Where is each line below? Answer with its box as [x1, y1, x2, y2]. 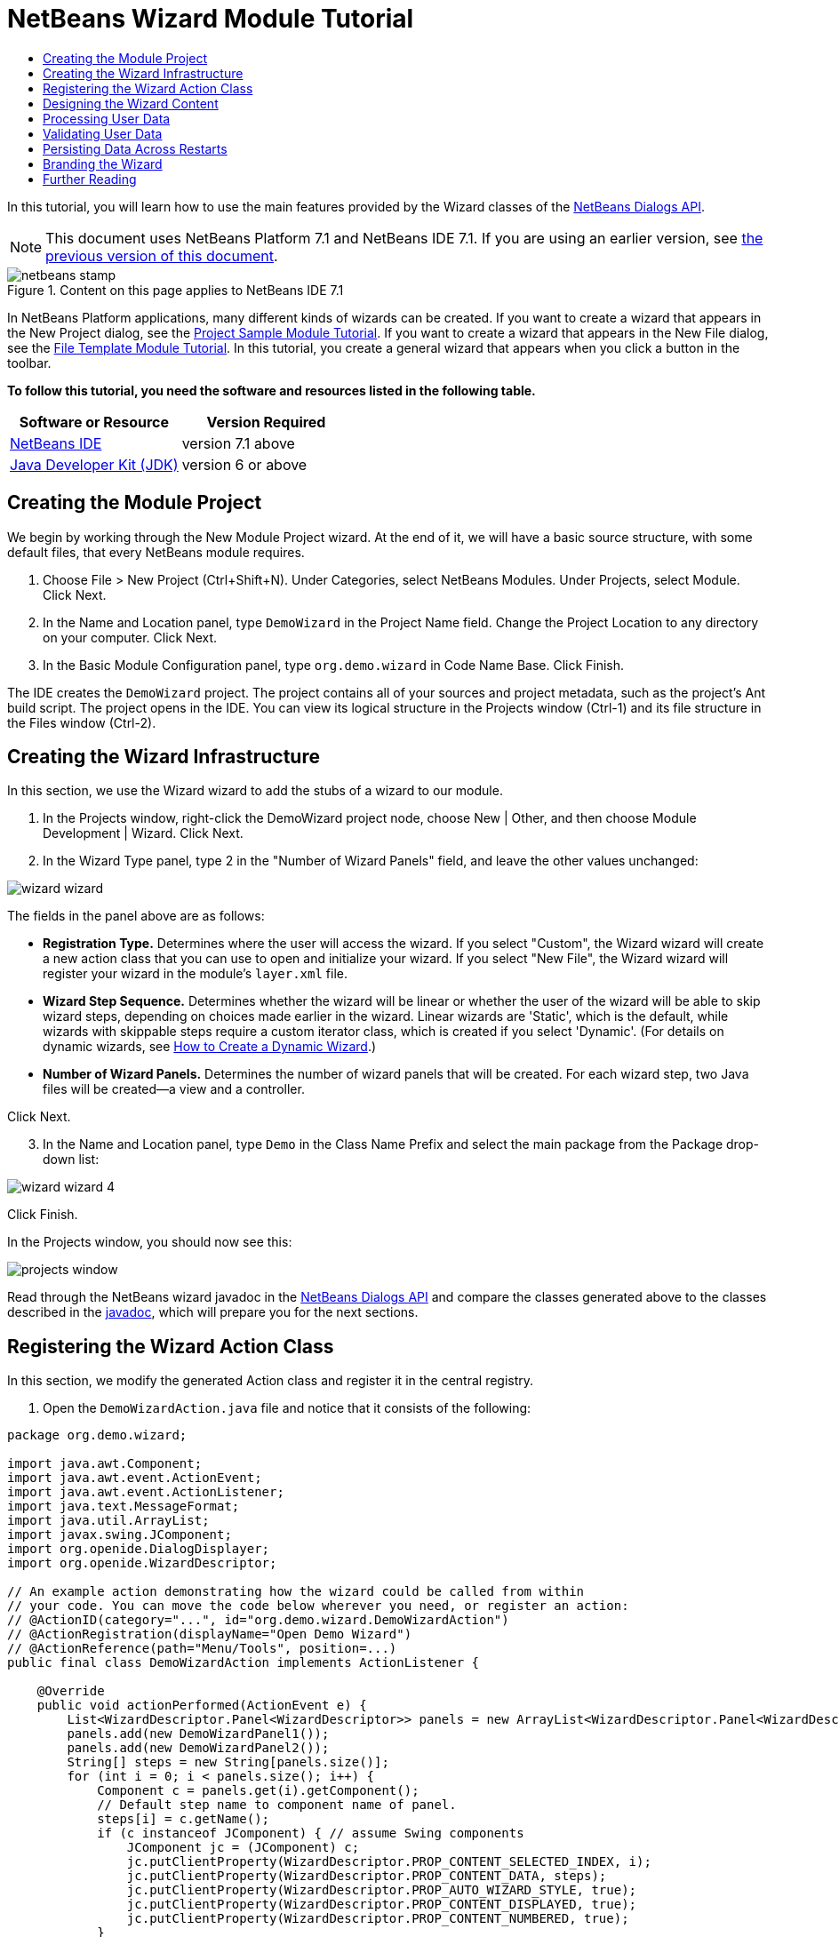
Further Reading [43, 171, 137, 187]
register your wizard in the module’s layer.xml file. [43, 966, 348, 982]
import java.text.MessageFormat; [7, 1499, 240, 1514]
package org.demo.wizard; [7, 1428, 188, 1443]
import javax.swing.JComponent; [7, 1527, 232, 1542]
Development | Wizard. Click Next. [43, 825, 244, 841]
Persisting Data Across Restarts [43, 140, 228, 156]
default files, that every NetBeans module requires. [7, 544, 305, 560]
